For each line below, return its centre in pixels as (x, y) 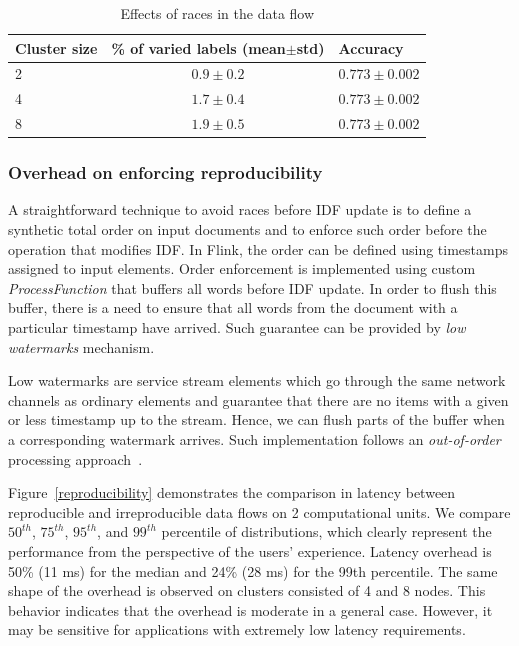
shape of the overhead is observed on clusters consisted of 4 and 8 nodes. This (247, 590)
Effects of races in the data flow (217, 13)
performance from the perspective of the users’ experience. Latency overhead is (250, 550)
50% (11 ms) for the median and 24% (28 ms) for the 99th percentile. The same (253, 570)
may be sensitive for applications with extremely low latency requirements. (237, 629)
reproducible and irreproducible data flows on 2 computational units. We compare (259, 511)
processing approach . (75, 458)
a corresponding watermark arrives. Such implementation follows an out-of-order (254, 438)
